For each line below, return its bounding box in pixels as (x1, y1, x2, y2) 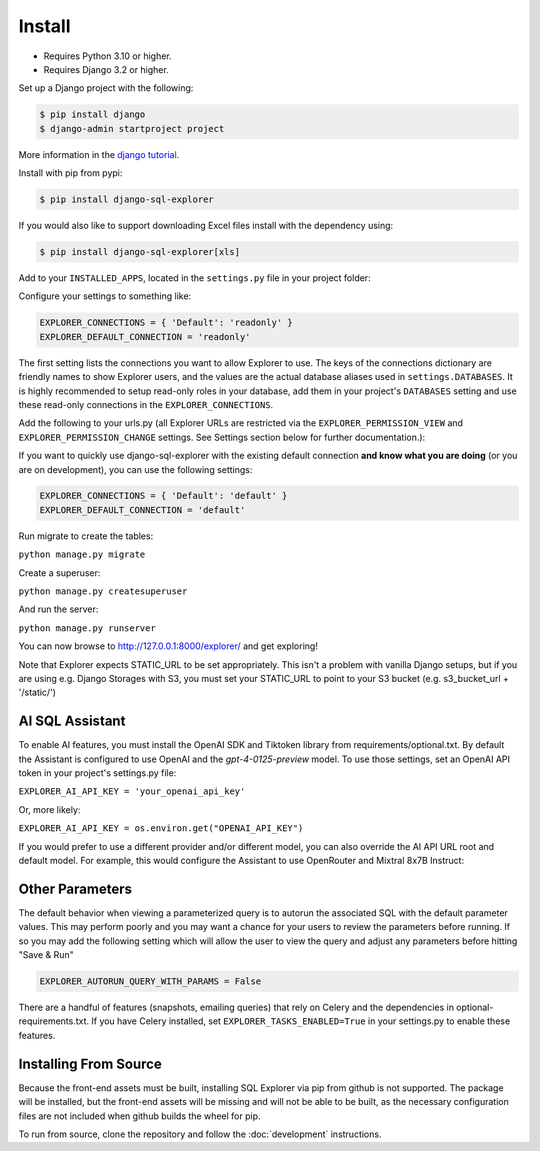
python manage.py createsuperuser (18, 586, 188, 597)
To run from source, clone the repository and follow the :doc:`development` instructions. (18, 1128, 382, 1140)
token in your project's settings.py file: (18, 767, 177, 779)
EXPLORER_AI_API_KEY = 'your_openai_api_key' (18, 786, 246, 797)
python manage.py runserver (18, 622, 157, 634)
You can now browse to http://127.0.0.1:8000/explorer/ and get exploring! (18, 640, 319, 652)
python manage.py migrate (18, 549, 146, 560)
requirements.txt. (18, 1015, 90, 1027)
